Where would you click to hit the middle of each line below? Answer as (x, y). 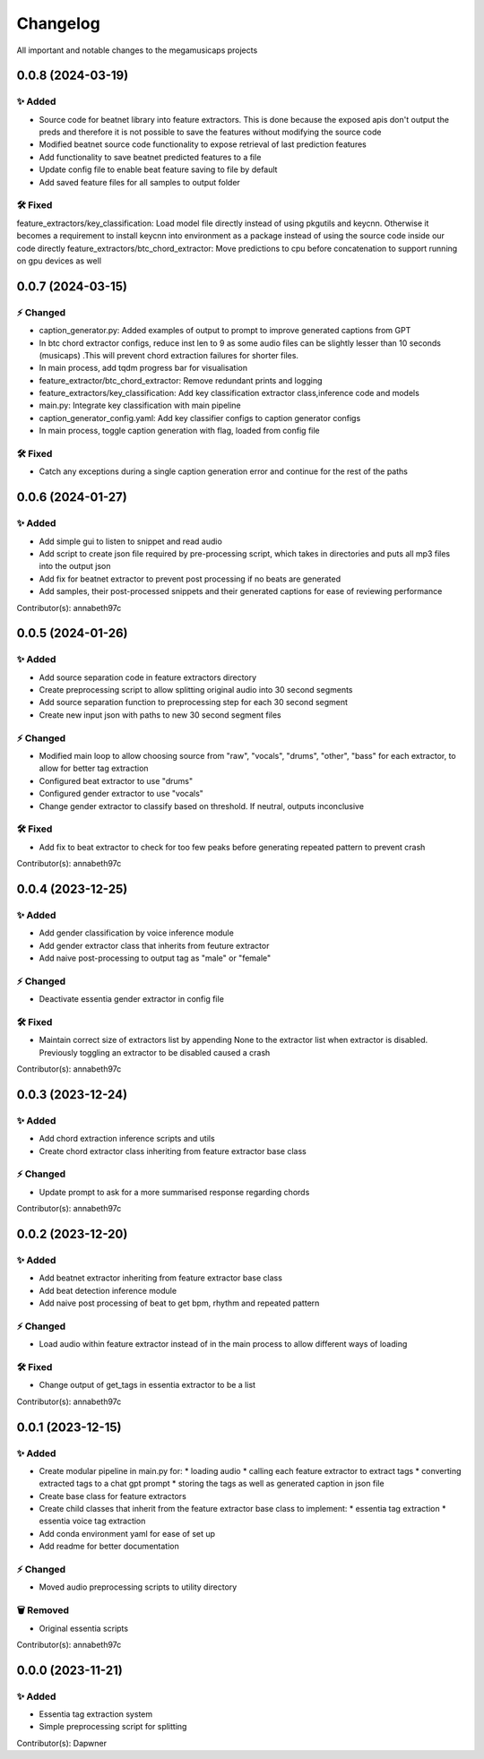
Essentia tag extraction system (95, 1714)
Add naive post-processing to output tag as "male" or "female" (155, 958)
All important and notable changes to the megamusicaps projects (137, 50)
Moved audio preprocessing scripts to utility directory (138, 1587)
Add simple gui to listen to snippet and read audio (131, 541)
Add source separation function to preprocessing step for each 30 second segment (194, 703)
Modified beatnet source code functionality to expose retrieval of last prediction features (203, 144)
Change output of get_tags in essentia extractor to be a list (147, 1385)
